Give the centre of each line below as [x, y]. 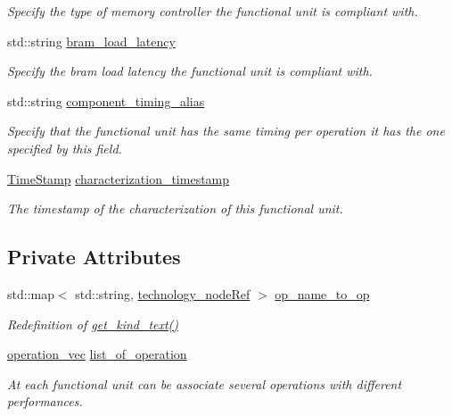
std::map [31, 293]
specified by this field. [65, 148]
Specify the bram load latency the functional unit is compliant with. [190, 71]
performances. [45, 401]
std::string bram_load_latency [91, 41]
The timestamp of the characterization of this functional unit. [175, 208]
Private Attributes [94, 257]
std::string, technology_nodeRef [163, 293]
